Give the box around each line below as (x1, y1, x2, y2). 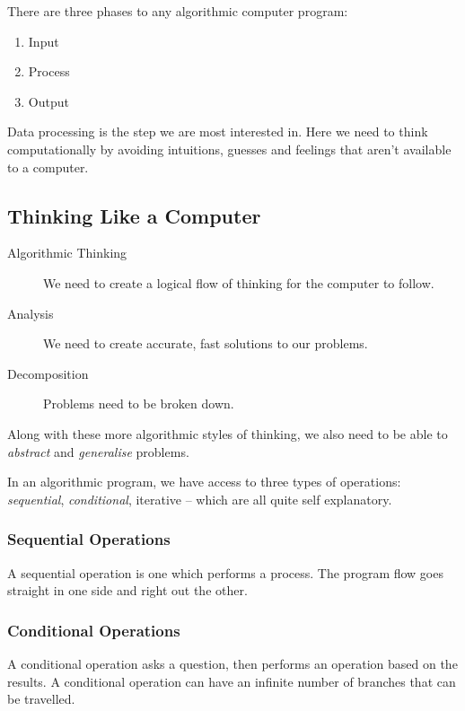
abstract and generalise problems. (7, 442, 189, 461)
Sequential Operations (7, 528, 171, 550)
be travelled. (7, 689, 75, 708)
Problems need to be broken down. (43, 394, 234, 413)
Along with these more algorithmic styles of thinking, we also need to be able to (7, 424, 448, 443)
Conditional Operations (7, 619, 180, 641)
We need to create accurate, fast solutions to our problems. (43, 334, 368, 353)
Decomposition (7, 364, 89, 382)
